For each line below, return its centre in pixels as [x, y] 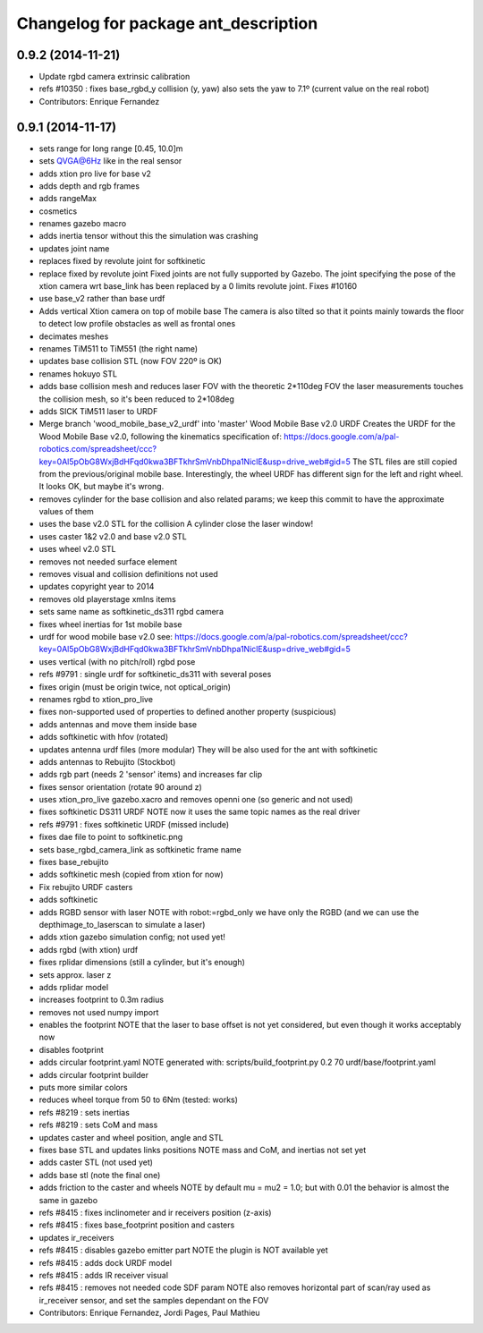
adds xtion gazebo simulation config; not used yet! [132, 937]
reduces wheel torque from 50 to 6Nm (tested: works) [139, 1100]
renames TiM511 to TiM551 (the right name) [119, 348]
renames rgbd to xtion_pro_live [96, 699]
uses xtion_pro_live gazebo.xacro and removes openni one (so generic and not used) [196, 800]
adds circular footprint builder [94, 1074]
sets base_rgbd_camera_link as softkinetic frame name [140, 849]
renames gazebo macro [83, 224]
